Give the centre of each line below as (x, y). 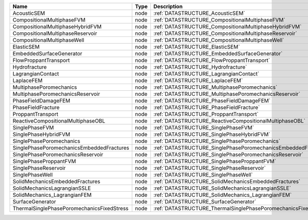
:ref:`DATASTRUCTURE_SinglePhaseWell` (203, 175)
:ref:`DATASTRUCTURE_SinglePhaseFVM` (204, 127)
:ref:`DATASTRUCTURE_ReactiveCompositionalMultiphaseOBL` (229, 121)
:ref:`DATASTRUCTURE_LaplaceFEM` (198, 81)
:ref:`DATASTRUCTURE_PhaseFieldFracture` (207, 107)
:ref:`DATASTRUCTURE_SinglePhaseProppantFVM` (215, 161)
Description (168, 6)
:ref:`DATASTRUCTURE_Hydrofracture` (200, 67)
